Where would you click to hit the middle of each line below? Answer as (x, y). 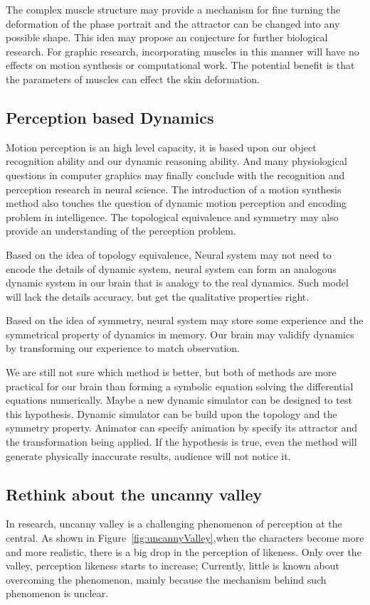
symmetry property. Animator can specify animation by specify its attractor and (182, 428)
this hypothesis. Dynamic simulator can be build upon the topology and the (171, 413)
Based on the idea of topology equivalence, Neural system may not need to (169, 254)
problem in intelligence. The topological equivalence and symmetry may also (172, 216)
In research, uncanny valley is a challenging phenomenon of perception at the (174, 524)
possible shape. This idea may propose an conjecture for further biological (167, 37)
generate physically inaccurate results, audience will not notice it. (148, 455)
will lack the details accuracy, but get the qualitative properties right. (158, 296)
